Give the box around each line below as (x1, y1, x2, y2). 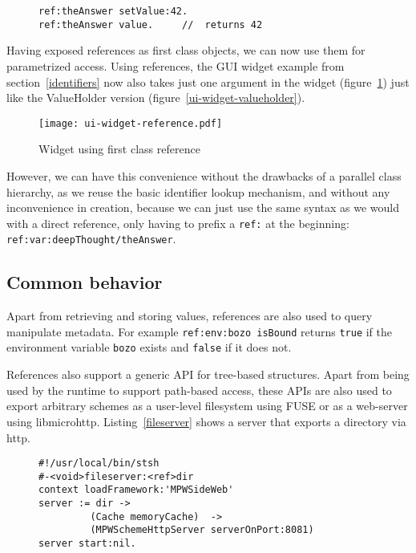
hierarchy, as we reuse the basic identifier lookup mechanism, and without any (6, 183, 390, 200)
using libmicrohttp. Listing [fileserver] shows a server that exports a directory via (6, 413, 406, 429)
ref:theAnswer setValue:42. (38, 6, 188, 17)
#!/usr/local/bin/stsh (38, 457, 160, 470)
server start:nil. (38, 538, 136, 550)
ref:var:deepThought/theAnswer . (6, 230, 176, 247)
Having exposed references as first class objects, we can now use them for (6, 42, 366, 59)
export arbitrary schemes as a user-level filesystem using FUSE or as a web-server (6, 397, 408, 414)
